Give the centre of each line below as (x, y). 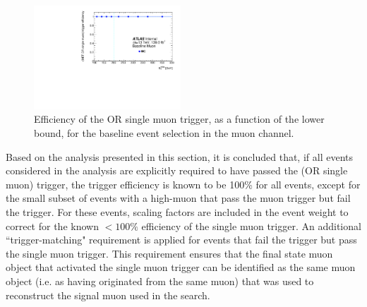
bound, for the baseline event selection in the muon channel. (164, 133)
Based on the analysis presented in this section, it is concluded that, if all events (179, 156)
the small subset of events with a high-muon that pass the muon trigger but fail (178, 198)
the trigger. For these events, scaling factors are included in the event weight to (177, 211)
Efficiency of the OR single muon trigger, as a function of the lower (179, 119)
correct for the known (52, 225)
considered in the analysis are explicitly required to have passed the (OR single (177, 170)
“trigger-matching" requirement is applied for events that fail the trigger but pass (181, 240)
